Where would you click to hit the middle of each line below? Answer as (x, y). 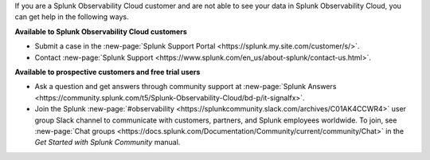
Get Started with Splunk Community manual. (107, 142)
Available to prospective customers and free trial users (107, 72)
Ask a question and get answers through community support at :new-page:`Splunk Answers (186, 87)
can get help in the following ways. (72, 17)
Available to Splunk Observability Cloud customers (101, 31)
